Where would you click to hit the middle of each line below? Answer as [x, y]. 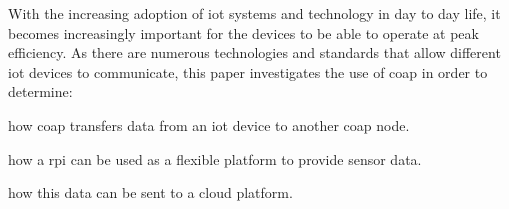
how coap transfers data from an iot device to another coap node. [209, 124]
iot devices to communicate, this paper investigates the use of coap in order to [248, 71]
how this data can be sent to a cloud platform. [150, 192]
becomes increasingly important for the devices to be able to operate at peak [243, 32]
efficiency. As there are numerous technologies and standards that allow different [254, 52]
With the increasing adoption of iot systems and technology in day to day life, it [254, 13]
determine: [40, 91]
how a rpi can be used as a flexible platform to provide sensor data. [215, 158]
